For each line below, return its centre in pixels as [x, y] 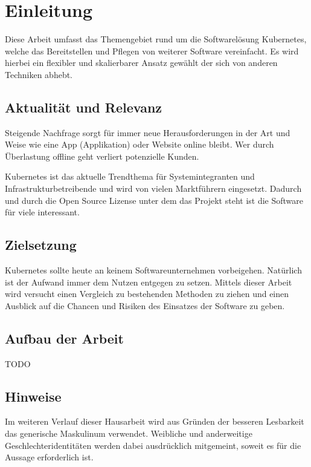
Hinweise [33, 396]
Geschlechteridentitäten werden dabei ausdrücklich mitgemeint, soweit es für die [153, 445]
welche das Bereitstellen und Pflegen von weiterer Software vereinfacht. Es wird [152, 51]
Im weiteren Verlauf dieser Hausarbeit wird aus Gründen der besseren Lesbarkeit [155, 421]
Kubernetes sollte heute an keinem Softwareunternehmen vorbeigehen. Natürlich [153, 270]
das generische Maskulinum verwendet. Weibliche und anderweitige [129, 433]
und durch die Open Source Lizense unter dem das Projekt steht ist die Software [154, 200]
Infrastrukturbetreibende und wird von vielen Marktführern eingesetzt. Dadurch [153, 188]
